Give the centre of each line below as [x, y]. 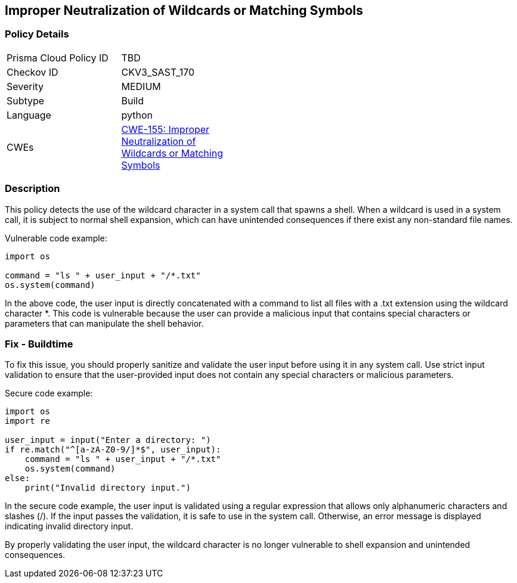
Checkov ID [32, 72]
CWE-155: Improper [165, 129]
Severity [25, 86]
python [137, 115]
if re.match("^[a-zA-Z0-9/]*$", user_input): [113, 450]
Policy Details [37, 34]
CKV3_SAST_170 [158, 72]
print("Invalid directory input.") [108, 488]
